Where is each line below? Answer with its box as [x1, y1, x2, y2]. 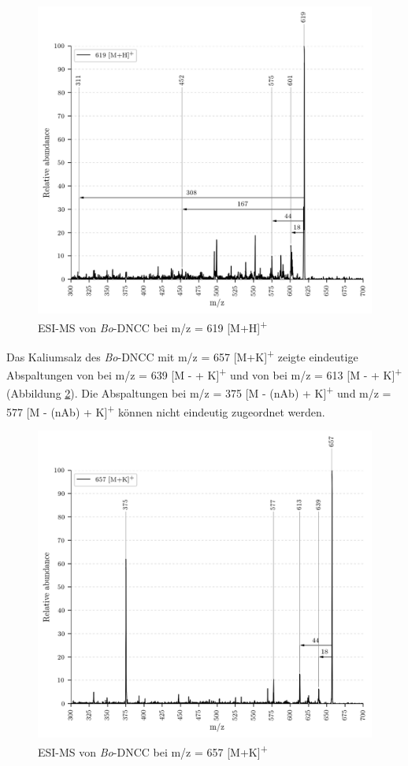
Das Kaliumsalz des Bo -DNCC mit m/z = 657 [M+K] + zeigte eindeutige [6, 346, 358, 364]
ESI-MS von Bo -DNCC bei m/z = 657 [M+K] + [38, 741, 268, 760]
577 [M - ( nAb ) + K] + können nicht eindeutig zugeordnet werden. [6, 401, 325, 420]
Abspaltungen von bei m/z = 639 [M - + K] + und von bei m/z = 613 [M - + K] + [6, 364, 402, 383]
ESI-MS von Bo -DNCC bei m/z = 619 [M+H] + [38, 316, 268, 335]
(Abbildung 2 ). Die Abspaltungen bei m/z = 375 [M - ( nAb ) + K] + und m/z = [6, 383, 391, 402]
